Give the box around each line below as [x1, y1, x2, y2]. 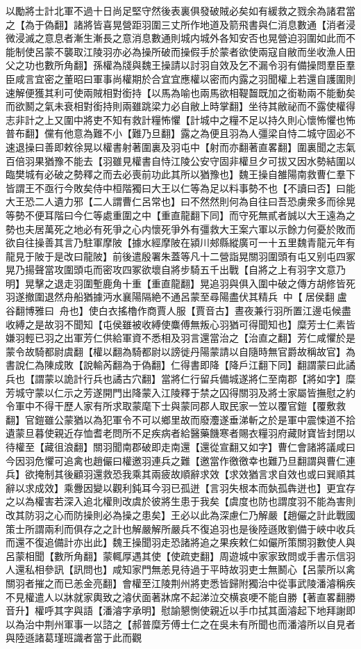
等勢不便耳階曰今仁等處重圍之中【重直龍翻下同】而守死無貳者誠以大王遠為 [6, 207, 346, 222]
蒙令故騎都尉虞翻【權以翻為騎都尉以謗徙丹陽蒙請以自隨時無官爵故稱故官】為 [6, 344, 355, 358]
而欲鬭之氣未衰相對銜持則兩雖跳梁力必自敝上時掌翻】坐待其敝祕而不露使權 [6, 99, 346, 113]
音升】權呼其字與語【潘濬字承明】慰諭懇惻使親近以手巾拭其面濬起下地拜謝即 [6, 603, 355, 618]
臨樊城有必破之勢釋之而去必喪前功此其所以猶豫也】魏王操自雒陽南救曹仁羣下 [6, 167, 355, 182]
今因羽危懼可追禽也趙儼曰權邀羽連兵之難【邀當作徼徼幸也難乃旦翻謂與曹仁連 [6, 453, 355, 467]
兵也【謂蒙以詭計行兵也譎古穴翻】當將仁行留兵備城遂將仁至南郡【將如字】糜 [6, 371, 355, 386]
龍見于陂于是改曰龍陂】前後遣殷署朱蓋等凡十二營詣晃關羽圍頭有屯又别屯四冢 [6, 248, 355, 263]
